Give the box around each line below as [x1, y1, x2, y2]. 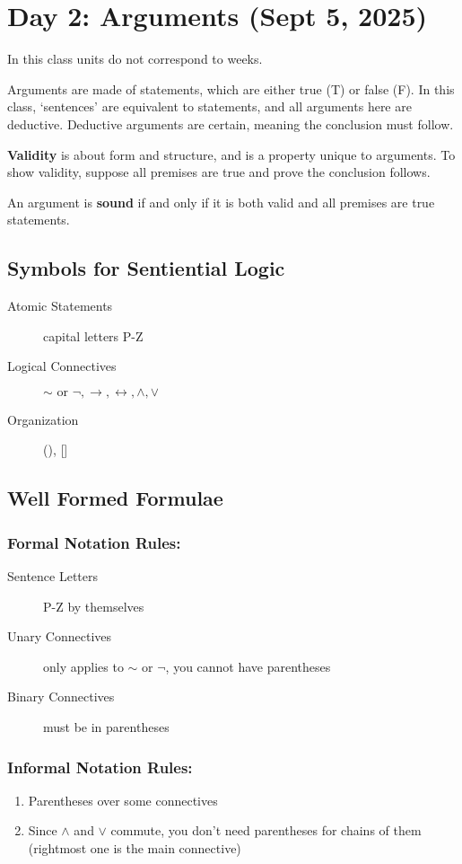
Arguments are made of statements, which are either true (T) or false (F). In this [7, 79, 455, 98]
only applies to [43, 657, 124, 675]
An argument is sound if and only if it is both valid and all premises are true [7, 192, 435, 211]
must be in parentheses [43, 718, 170, 736]
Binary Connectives [7, 687, 115, 706]
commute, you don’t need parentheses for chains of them [110, 821, 422, 840]
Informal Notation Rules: [7, 755, 193, 778]
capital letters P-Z [43, 326, 144, 345]
